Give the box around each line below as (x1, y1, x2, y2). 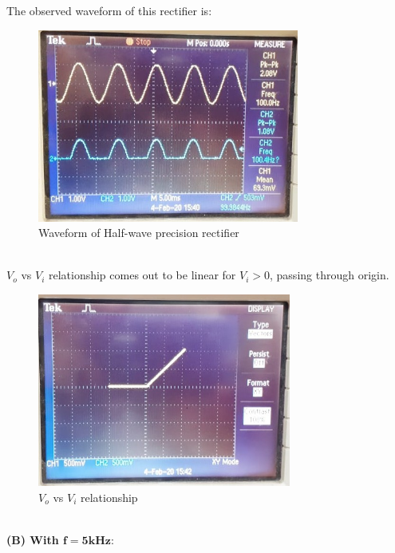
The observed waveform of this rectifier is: (6, 2, 212, 18)
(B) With (6, 531, 59, 547)
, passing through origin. (270, 267, 389, 283)
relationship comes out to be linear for (48, 267, 236, 283)
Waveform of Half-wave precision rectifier (38, 224, 239, 241)
